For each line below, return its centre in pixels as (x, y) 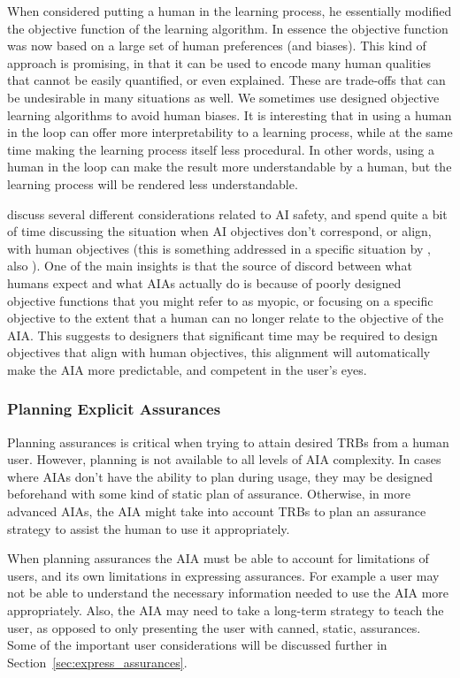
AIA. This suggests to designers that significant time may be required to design (222, 335)
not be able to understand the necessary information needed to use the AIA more (228, 593)
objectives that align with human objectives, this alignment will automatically (219, 352)
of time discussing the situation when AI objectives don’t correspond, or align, (219, 231)
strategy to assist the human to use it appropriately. (149, 528)
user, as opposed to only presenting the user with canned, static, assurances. (214, 627)
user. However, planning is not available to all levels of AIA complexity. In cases (224, 459)
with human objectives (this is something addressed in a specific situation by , (219, 248)
